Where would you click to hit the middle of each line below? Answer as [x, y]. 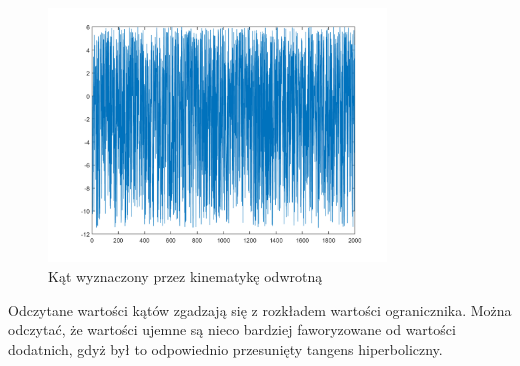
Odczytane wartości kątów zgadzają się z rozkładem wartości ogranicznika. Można [260, 309]
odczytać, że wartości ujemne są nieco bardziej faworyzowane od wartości [232, 329]
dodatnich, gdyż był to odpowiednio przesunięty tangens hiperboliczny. [225, 348]
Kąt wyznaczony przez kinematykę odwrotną [185, 275]
